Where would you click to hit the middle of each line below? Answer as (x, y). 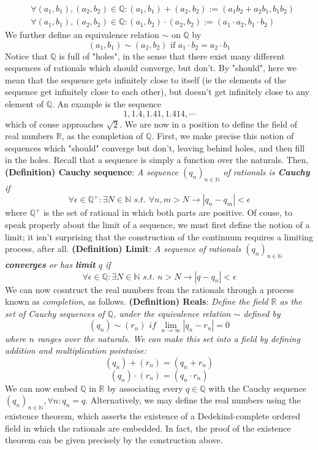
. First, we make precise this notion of (223, 136)
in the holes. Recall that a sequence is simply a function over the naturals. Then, (157, 160)
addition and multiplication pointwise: (76, 350)
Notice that (26, 55)
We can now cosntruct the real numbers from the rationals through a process (150, 289)
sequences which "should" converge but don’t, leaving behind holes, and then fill (155, 147)
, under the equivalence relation (172, 313)
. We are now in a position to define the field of (209, 124)
